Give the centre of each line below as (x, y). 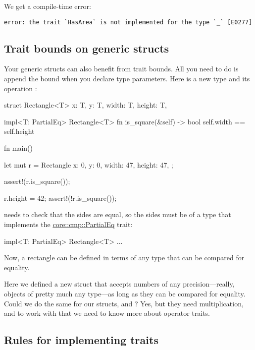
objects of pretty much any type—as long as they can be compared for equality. (125, 293)
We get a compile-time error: (48, 6)
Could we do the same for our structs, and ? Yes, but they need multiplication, (124, 303)
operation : (21, 88)
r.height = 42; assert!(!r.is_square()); (60, 198)
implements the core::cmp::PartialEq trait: (68, 224)
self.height (19, 131)
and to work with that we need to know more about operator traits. (107, 313)
